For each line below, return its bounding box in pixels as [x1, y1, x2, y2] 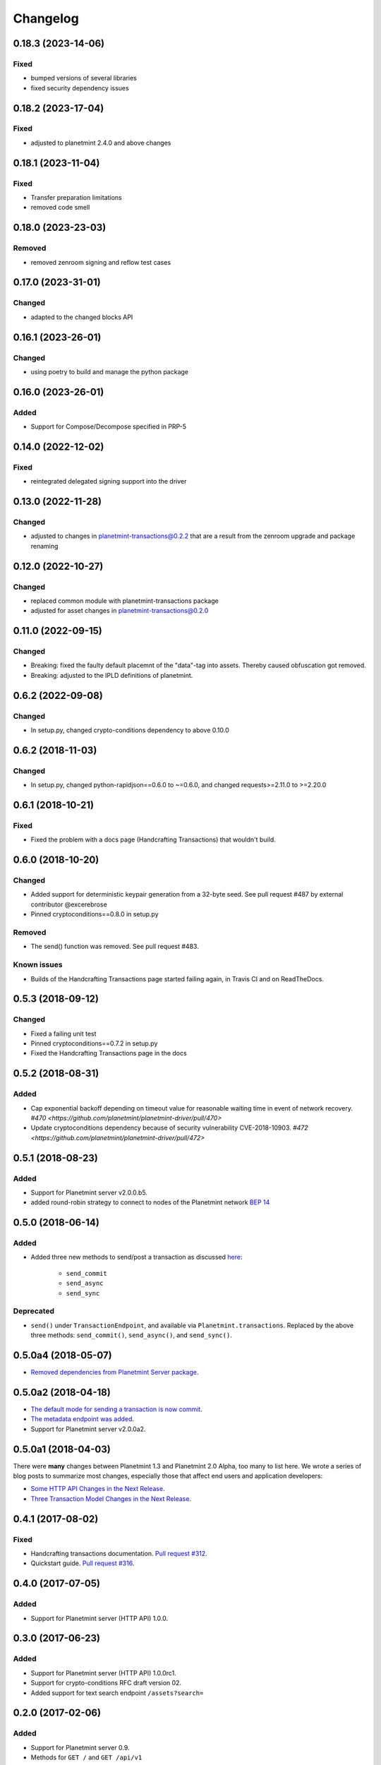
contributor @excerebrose [30, 900, 107, 909]
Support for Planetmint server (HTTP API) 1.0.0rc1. [30, 1668, 176, 1677]
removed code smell [30, 203, 90, 212]
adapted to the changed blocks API [30, 313, 133, 321]
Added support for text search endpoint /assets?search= [30, 1688, 204, 1697]
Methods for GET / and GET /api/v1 [30, 1753, 143, 1761]
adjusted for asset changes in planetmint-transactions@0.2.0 [30, 606, 209, 615]
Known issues [13, 960, 63, 970]
